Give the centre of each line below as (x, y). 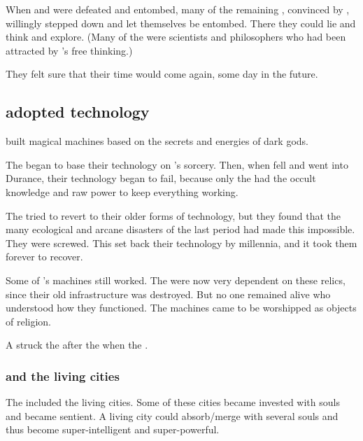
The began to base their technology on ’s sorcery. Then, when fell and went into (177, 164)
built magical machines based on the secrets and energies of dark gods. (157, 141)
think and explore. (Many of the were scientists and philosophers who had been (176, 37)
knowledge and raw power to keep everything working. (122, 191)
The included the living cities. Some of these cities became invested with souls (173, 402)
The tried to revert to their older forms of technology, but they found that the (173, 215)
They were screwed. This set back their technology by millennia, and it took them (181, 243)
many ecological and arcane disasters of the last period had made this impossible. (180, 229)
